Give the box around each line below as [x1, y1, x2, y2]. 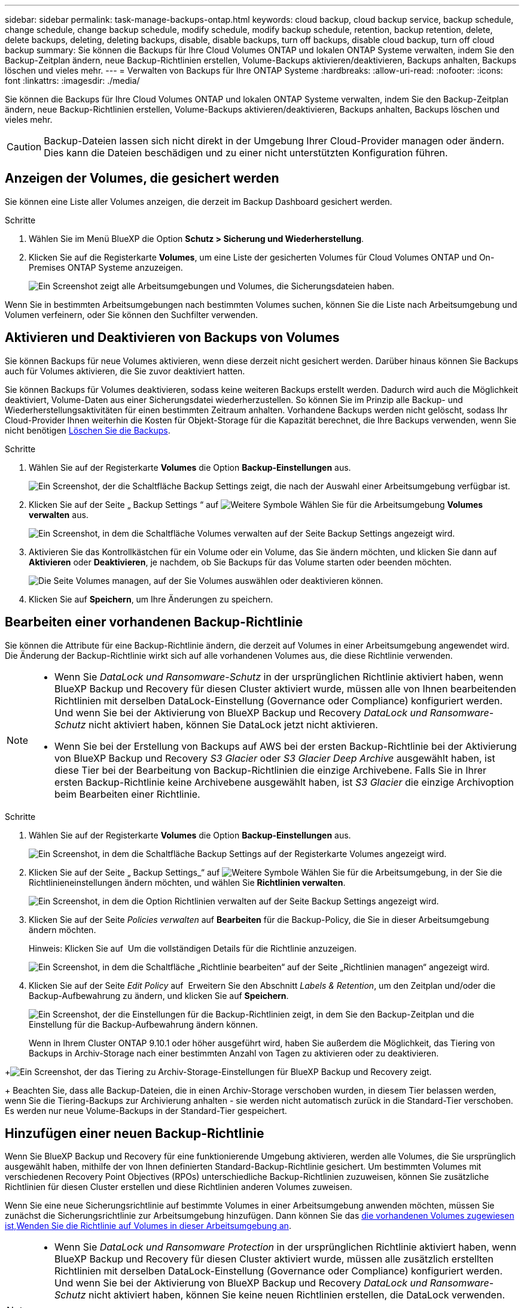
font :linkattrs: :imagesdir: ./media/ [5, 75, 140, 86]
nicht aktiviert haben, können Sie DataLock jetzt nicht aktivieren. [88, 718, 378, 731]
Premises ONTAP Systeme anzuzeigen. [29, 262, 183, 272]
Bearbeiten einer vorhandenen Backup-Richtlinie [5, 614, 303, 630]
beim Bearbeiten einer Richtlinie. [54, 788, 200, 800]
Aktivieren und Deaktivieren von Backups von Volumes [5, 330, 340, 346]
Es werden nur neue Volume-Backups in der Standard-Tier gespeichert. [5, 1105, 287, 1116]
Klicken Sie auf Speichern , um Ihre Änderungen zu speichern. [29, 594, 273, 604]
